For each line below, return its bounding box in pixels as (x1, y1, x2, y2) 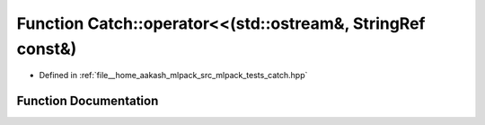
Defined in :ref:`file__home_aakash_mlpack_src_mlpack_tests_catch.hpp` (39, 70, 308, 81)
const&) (16, 39, 77, 58)
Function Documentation (16, 94, 159, 109)
